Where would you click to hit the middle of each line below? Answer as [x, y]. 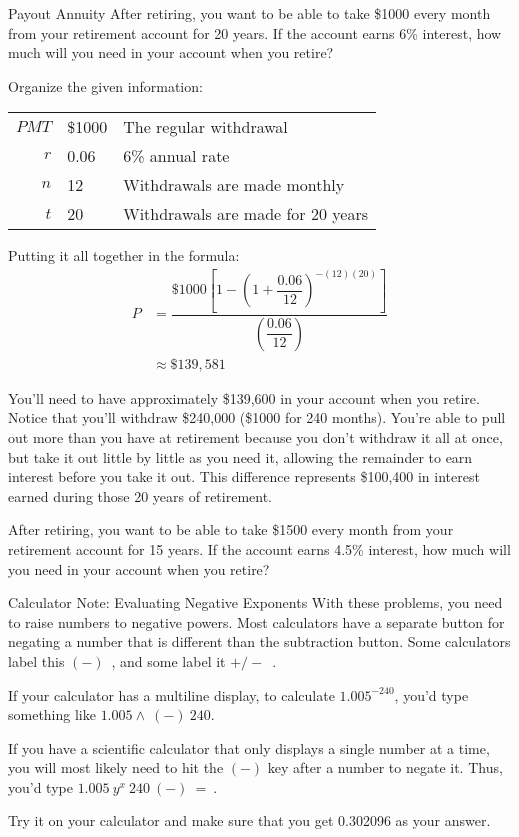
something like [52, 714]
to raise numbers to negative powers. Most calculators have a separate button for [256, 621]
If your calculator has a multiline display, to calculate [171, 694]
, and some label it [168, 660]
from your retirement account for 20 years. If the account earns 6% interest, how [255, 32]
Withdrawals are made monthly [234, 185]
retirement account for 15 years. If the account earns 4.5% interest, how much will [259, 548]
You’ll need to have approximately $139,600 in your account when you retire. [244, 397]
